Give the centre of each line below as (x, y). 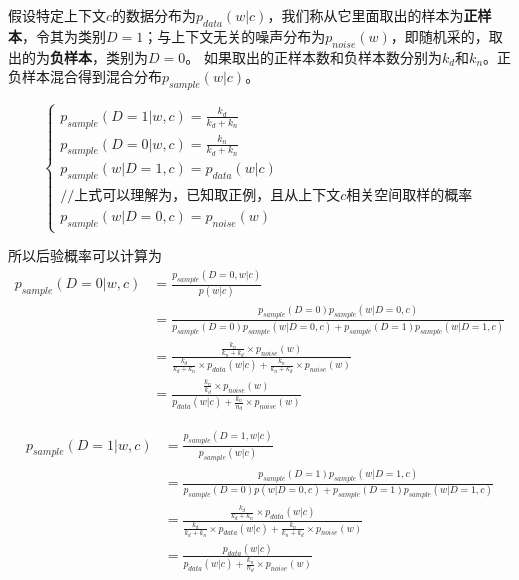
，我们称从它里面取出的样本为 (365, 15)
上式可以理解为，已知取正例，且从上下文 (207, 196)
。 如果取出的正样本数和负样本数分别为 (313, 56)
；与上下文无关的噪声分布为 (234, 35)
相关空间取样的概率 (409, 196)
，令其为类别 (64, 35)
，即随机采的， (439, 35)
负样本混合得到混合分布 (85, 76)
